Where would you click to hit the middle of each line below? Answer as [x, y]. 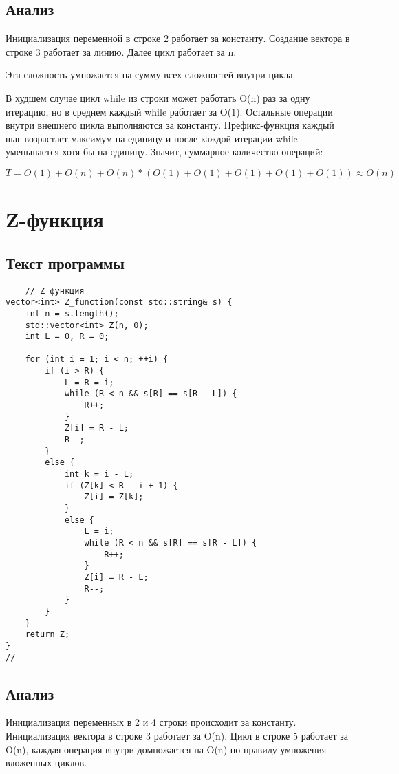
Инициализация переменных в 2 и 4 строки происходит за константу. [151, 722]
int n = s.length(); [72, 313]
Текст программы [65, 262]
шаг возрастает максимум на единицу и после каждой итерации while [152, 138]
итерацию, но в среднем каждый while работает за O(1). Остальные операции [169, 111]
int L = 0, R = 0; [67, 337]
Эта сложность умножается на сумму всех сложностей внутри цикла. [151, 75]
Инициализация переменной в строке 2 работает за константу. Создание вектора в [178, 38]
